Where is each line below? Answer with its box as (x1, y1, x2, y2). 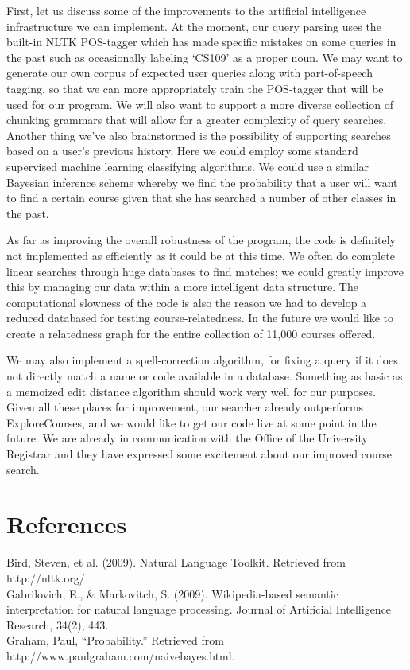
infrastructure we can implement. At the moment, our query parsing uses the (6, 18, 381, 34)
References (6, 508, 127, 540)
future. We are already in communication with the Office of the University (6, 430, 368, 446)
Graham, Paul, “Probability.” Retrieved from (6, 632, 224, 649)
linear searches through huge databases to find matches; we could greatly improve (6, 263, 404, 279)
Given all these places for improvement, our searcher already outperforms (6, 399, 364, 415)
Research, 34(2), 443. (6, 616, 109, 633)
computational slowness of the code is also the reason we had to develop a (6, 294, 367, 310)
